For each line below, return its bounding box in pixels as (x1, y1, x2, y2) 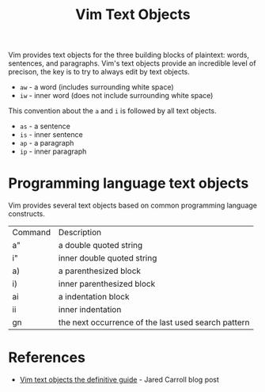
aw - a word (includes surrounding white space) (19, 82, 174, 92)
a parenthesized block (58, 265, 141, 276)
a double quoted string (58, 240, 143, 251)
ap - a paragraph (19, 139, 74, 148)
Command (12, 227, 51, 238)
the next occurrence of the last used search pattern (58, 317, 250, 328)
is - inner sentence (19, 130, 83, 139)
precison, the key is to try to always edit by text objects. (8, 67, 190, 77)
